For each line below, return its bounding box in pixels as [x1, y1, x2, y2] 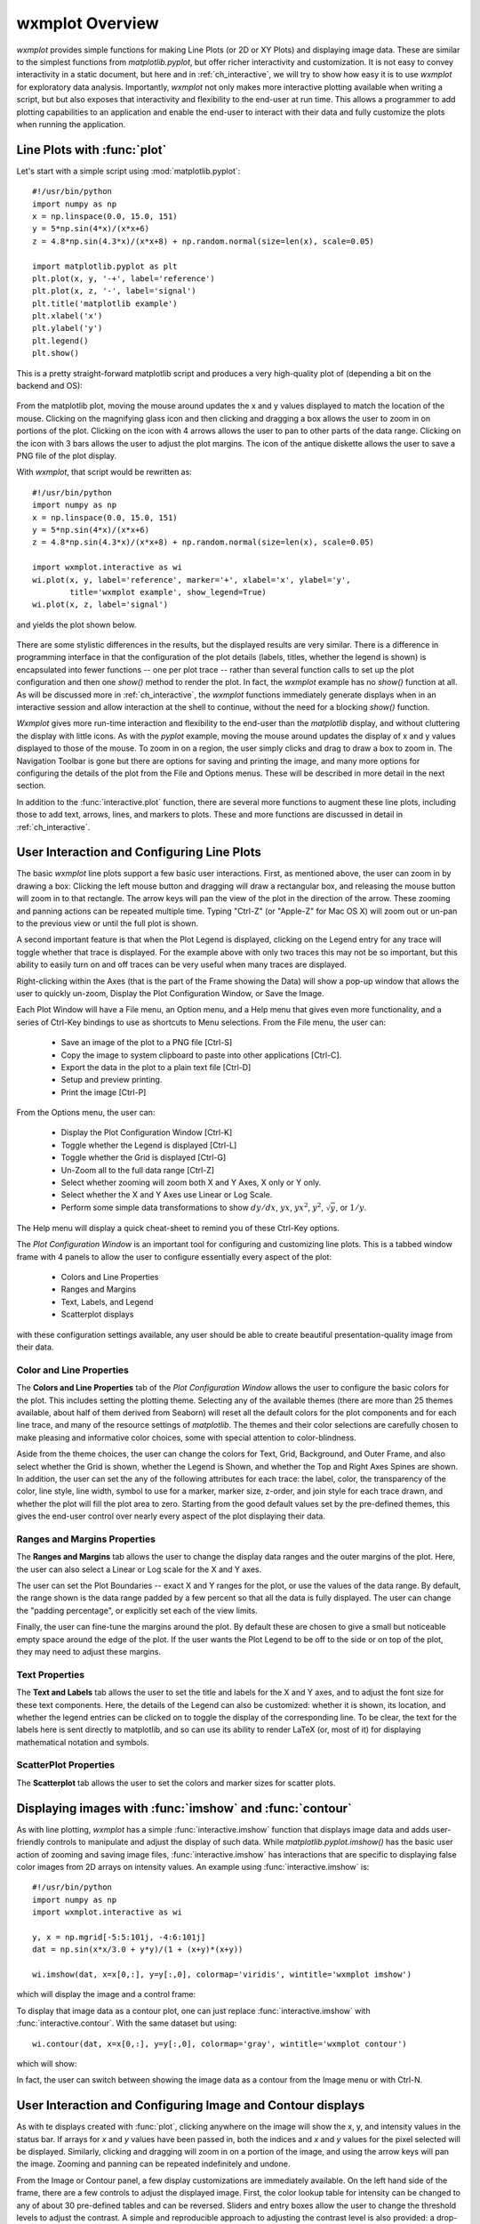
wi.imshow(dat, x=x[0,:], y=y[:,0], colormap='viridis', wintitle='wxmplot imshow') [32, 1970, 412, 1979]
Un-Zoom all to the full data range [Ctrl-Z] [60, 1164, 215, 1175]
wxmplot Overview [16, 13, 159, 33]
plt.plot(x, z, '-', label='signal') [32, 286, 197, 296]
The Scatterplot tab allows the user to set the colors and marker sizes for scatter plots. [16, 1777, 336, 1788]
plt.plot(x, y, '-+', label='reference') [32, 273, 215, 284]
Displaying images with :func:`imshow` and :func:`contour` [16, 1801, 353, 1816]
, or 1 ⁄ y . [335, 1202, 367, 1213]
